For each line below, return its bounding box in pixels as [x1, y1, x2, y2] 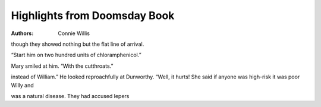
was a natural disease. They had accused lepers [11, 92, 130, 99]
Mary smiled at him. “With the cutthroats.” [11, 62, 114, 70]
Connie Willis [58, 30, 90, 37]
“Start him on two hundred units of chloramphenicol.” [11, 51, 142, 59]
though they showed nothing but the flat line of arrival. [11, 40, 144, 48]
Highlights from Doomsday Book [11, 9, 175, 22]
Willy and [11, 81, 34, 89]
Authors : [11, 30, 34, 37]
